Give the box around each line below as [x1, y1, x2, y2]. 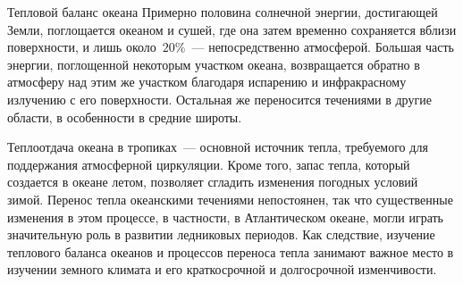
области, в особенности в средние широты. [7, 107, 242, 126]
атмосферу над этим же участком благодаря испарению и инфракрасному [7, 72, 407, 91]
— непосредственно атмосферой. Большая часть [191, 38, 454, 56]
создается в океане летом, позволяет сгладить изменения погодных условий [7, 172, 418, 191]
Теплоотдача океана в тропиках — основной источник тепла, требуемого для [7, 138, 428, 156]
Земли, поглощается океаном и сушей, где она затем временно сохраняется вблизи [7, 20, 457, 38]
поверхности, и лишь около [7, 38, 156, 56]
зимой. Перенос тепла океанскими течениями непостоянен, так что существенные [7, 189, 453, 208]
